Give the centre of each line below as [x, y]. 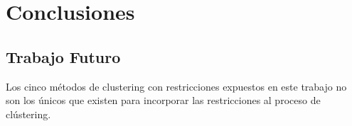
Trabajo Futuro [63, 56]
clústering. [28, 114]
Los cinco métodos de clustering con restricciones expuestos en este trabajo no [176, 86]
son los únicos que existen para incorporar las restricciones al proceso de [163, 100]
